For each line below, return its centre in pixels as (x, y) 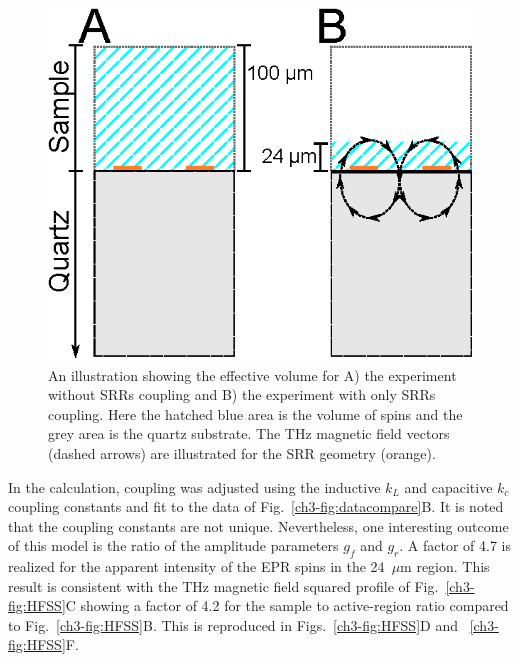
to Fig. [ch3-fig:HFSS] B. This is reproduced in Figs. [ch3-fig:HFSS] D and (233, 624)
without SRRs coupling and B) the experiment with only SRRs (242, 394)
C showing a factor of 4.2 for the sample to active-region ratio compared (287, 605)
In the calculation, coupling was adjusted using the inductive (194, 486)
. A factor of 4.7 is (455, 545)
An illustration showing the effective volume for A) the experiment (252, 374)
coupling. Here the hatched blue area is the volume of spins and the (255, 413)
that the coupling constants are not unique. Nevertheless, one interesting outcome (258, 525)
